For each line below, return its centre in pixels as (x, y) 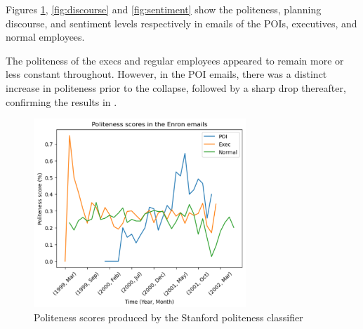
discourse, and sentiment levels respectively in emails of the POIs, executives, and (181, 23)
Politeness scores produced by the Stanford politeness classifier (169, 317)
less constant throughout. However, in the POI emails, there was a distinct (166, 74)
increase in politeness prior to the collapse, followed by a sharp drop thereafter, (176, 87)
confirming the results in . (61, 101)
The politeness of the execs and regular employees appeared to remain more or (175, 60)
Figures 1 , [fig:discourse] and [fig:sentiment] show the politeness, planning (164, 9)
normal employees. (45, 37)
